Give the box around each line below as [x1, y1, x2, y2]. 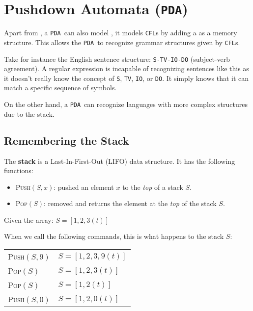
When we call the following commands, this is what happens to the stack [4, 231, 224, 241]
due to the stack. [4, 108, 55, 119]
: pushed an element [54, 181, 114, 192]
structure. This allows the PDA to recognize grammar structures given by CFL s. [4, 37, 240, 47]
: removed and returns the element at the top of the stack [43, 198, 217, 208]
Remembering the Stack [4, 132, 129, 148]
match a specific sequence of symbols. [4, 82, 117, 93]
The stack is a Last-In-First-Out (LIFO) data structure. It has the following [4, 155, 235, 166]
